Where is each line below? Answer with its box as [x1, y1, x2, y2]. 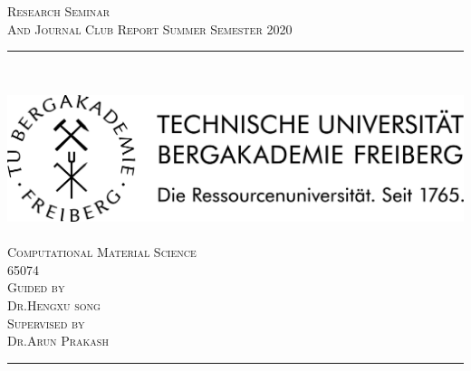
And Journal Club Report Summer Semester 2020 [7, 19, 293, 38]
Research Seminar [7, 2, 111, 20]
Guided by [7, 278, 65, 297]
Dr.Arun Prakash [7, 331, 109, 350]
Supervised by [7, 313, 85, 332]
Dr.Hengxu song [7, 296, 101, 315]
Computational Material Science [7, 243, 197, 262]
